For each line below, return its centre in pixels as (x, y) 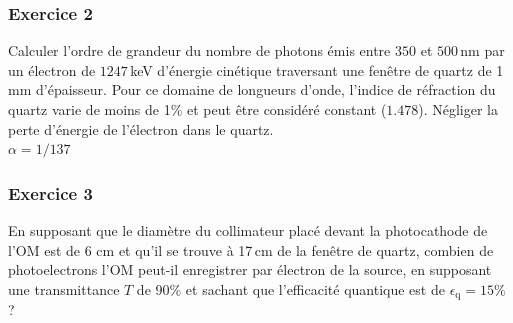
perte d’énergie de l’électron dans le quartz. (141, 128)
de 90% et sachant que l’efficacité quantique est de (290, 288)
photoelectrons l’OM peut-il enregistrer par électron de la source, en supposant (250, 269)
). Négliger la (458, 109)
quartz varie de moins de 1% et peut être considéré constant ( (197, 109)
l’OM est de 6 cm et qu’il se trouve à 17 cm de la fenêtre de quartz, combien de (251, 249)
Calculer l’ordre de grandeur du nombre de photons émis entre (199, 50)
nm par (482, 50)
